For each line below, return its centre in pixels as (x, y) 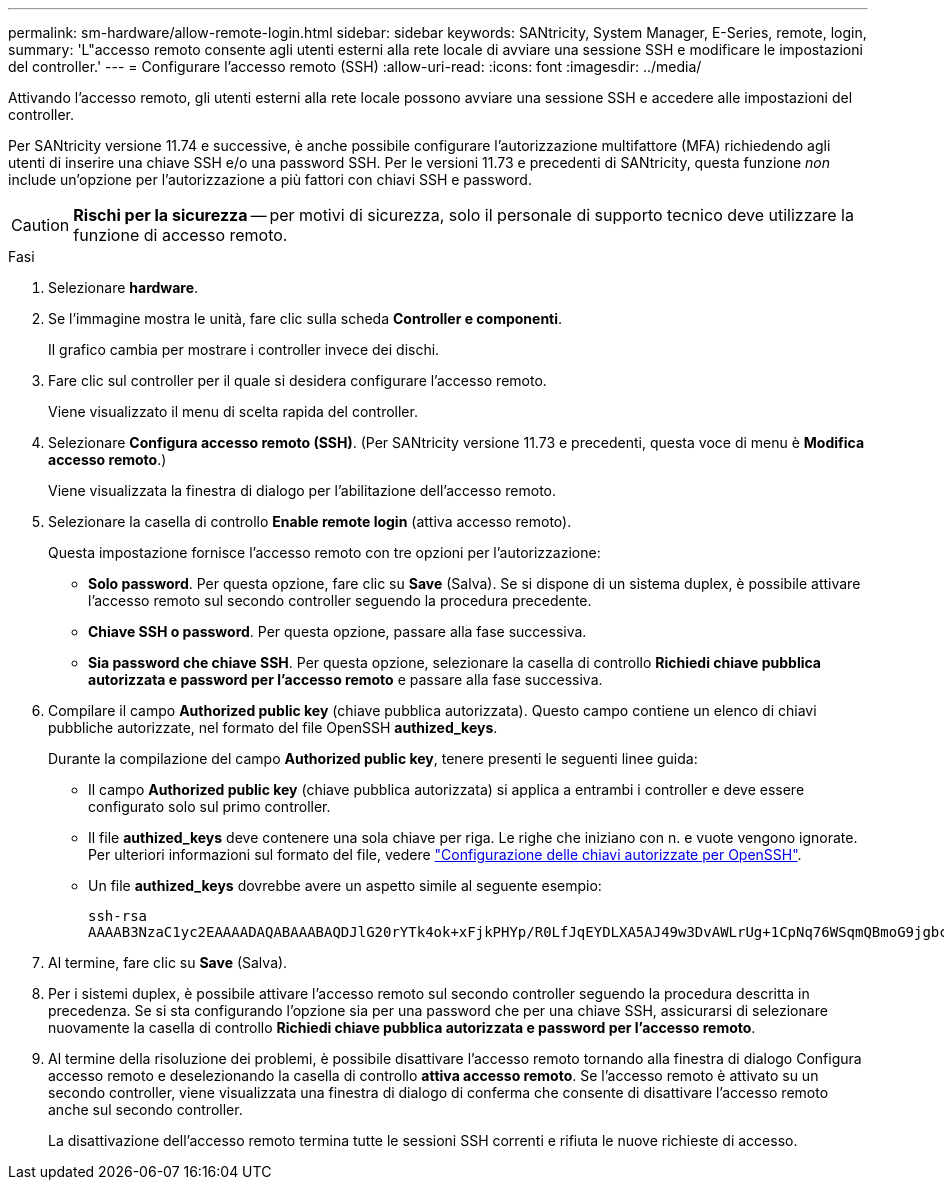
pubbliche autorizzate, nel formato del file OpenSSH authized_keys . (273, 727)
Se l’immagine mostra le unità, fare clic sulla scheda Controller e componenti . (305, 318)
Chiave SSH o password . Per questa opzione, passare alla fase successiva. (337, 631)
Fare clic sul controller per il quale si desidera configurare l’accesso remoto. (297, 380)
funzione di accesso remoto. (180, 235)
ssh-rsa (118, 916)
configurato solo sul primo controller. (209, 806)
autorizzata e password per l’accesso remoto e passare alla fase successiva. (345, 679)
